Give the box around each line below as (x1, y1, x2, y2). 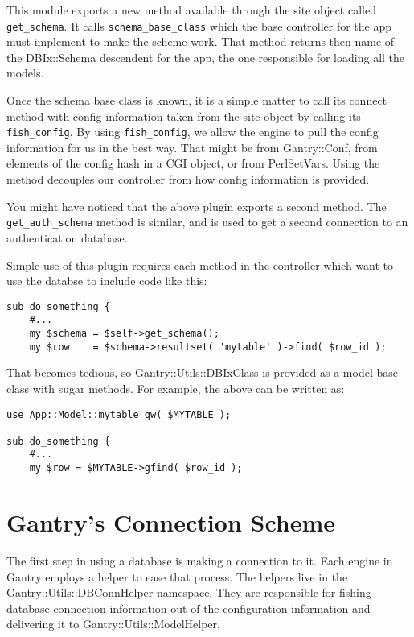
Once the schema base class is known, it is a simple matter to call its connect (6, 92, 387, 109)
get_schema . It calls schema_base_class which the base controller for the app (6, 17, 392, 34)
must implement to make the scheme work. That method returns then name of (6, 33, 395, 50)
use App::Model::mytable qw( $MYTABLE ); (6, 408, 232, 420)
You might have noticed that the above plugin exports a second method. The (6, 197, 387, 214)
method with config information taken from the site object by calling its (6, 107, 361, 124)
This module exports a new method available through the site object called (6, 2, 376, 18)
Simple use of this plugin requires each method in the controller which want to (6, 256, 394, 273)
